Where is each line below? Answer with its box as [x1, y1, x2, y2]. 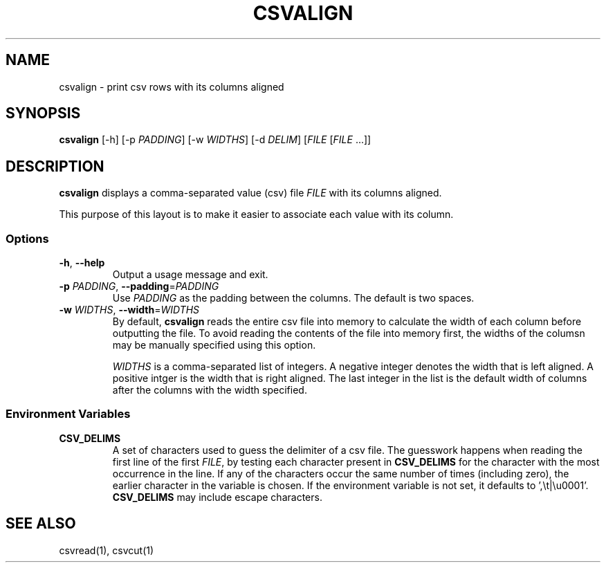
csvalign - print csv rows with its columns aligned [59, 80, 284, 93]
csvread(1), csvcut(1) [59, 544, 154, 556]
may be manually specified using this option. [112, 339, 316, 351]
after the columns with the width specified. [112, 384, 307, 396]
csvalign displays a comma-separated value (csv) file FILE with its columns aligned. [59, 187, 442, 199]
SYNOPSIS [6, 104, 81, 122]
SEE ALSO [6, 515, 76, 533]
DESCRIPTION [6, 157, 104, 175]
